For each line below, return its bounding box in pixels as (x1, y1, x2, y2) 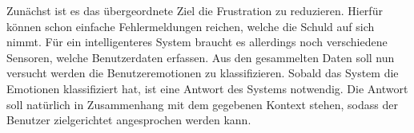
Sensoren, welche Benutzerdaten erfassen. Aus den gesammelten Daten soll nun (6, 49, 395, 65)
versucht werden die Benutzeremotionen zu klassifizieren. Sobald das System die (6, 65, 399, 81)
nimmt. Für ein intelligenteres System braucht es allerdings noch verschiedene (6, 33, 388, 50)
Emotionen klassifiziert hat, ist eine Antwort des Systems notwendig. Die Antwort (6, 80, 408, 96)
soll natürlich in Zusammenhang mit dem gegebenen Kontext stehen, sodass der (6, 96, 398, 112)
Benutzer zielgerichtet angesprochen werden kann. (6, 111, 251, 128)
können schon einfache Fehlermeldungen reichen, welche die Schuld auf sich (6, 18, 375, 34)
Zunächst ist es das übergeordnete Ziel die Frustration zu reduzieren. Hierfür (6, 2, 383, 18)
